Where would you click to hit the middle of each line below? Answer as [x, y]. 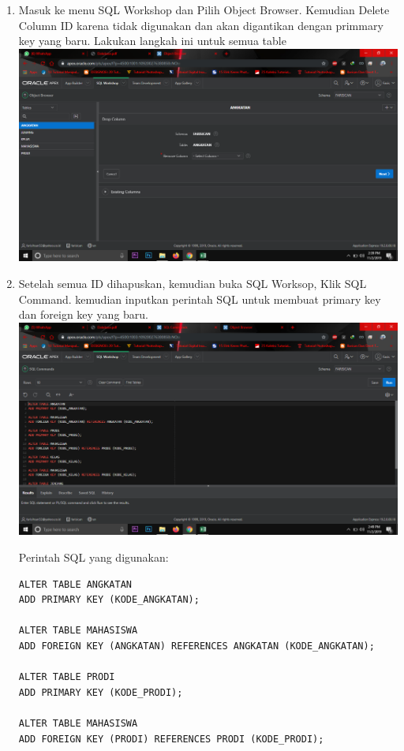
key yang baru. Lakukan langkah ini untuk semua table [152, 41]
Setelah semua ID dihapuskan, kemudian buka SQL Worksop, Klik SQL [193, 284]
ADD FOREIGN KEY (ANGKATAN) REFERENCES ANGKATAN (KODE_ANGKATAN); [196, 646]
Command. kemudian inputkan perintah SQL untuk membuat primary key [200, 299]
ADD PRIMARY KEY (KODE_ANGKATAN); [109, 600]
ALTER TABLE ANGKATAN [75, 584]
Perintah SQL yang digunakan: [94, 557]
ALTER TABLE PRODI [67, 677]
